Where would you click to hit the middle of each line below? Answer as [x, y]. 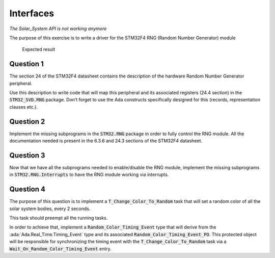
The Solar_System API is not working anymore [58, 29]
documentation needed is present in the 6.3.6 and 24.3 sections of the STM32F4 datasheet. [106, 141]
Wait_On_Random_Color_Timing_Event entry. [60, 249]
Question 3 [27, 155]
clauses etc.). [24, 107]
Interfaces [32, 13]
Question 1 [27, 64]
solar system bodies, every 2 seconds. [50, 209]
